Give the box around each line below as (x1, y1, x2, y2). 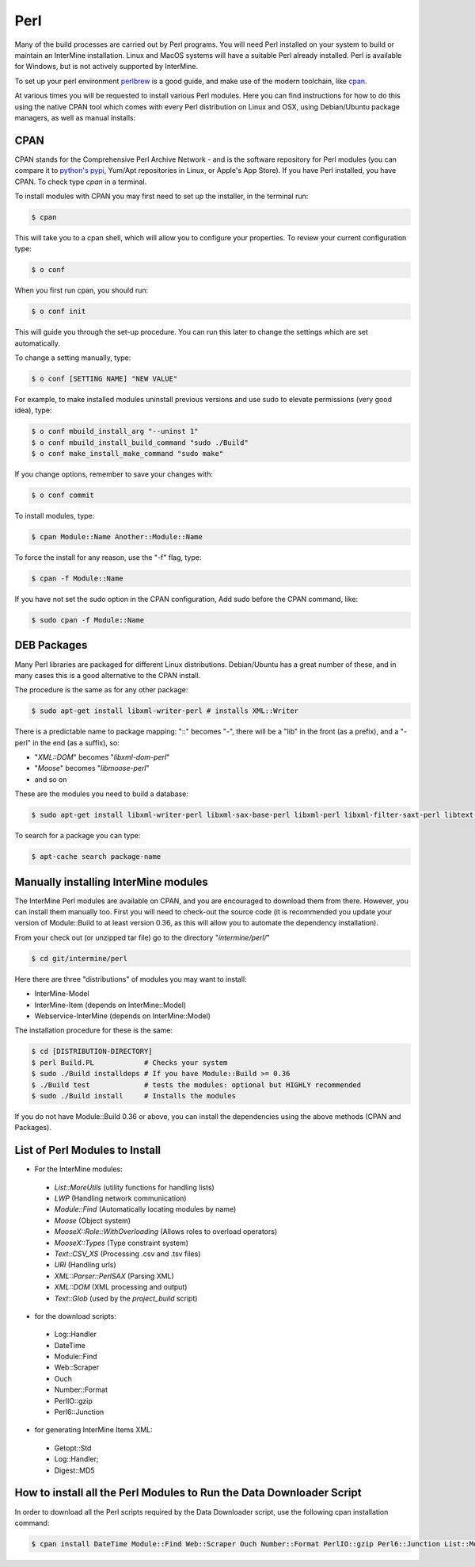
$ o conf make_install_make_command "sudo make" (31, 449, 224, 458)
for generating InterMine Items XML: (34, 1425, 154, 1435)
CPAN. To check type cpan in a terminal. (14, 177, 147, 186)
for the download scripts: (34, 1311, 116, 1320)
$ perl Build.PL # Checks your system (31, 1058, 228, 1067)
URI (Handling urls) (54, 1260, 116, 1270)
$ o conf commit (31, 491, 95, 500)
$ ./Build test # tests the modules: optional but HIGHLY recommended (31, 1080, 362, 1090)
